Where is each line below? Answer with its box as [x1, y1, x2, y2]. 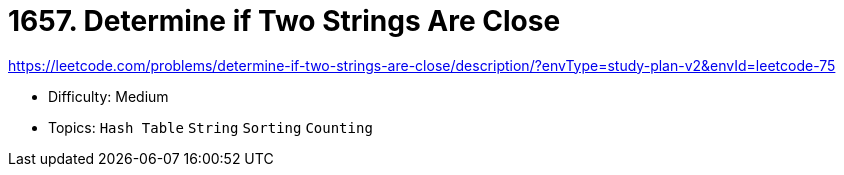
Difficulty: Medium [48, 87, 169, 105]
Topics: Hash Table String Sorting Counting [48, 118, 373, 136]
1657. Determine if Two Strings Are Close [8, 4, 561, 38]
